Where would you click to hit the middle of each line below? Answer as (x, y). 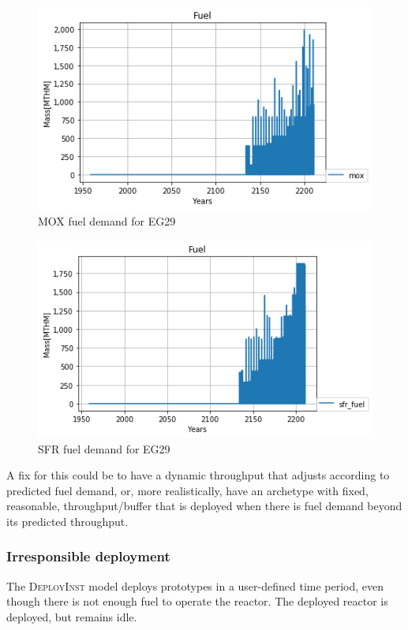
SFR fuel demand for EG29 (104, 448)
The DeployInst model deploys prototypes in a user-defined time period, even (195, 585)
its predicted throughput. (67, 521)
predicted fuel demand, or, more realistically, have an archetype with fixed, (187, 490)
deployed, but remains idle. (72, 616)
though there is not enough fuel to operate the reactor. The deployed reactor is (197, 601)
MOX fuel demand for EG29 (107, 221)
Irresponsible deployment (88, 556)
